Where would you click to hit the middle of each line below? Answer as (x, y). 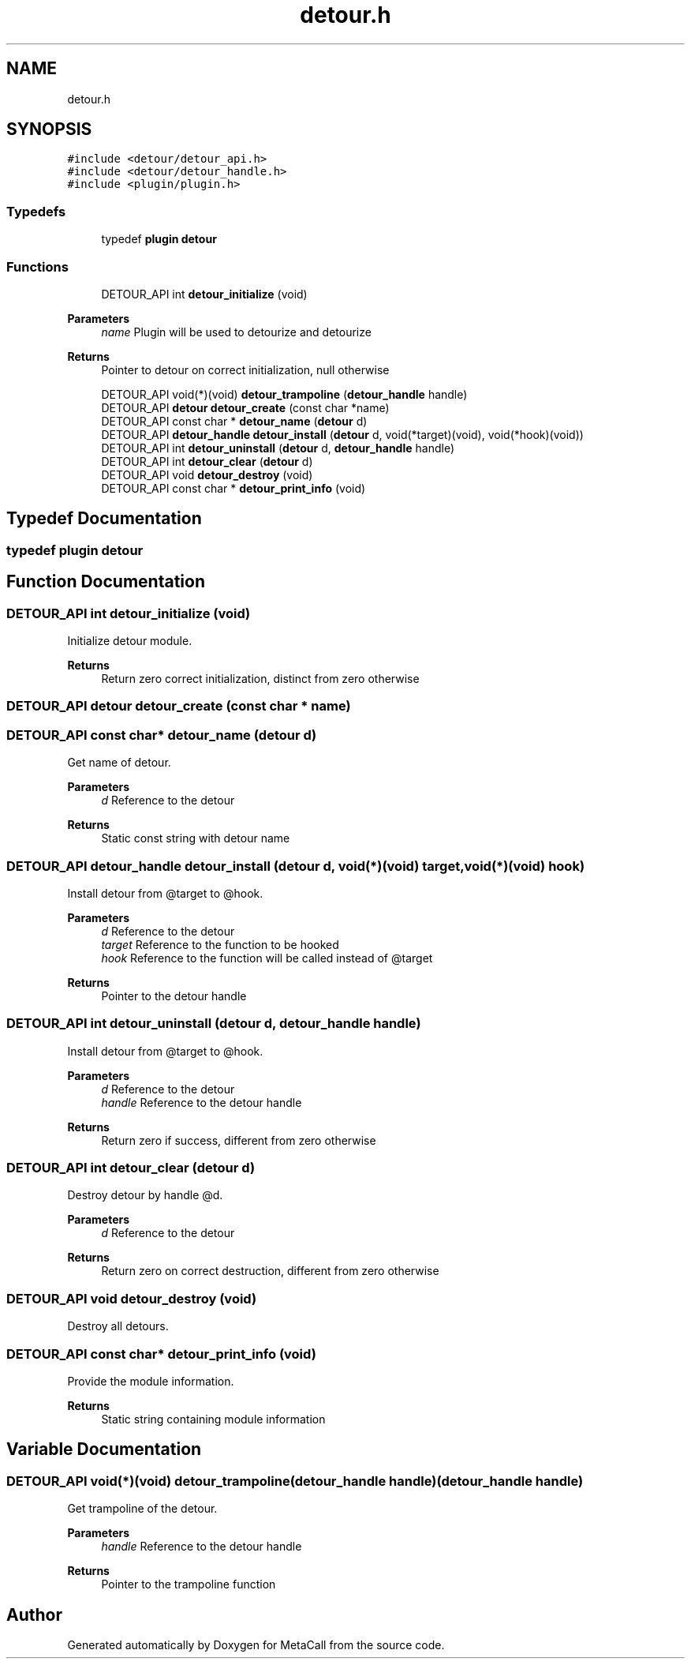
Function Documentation (106, 582)
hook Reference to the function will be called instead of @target (267, 958)
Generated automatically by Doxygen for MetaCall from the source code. (256, 1644)
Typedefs (36, 211)
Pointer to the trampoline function (189, 1584)
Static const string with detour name (196, 838)
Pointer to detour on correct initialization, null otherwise (245, 369)
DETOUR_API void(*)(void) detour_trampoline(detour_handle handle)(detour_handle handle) (295, 1481)
